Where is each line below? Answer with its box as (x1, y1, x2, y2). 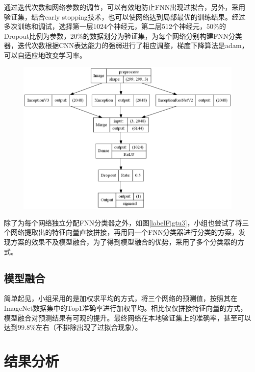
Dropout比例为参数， (4, 30, 71, 41)
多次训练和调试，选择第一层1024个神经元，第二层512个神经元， (4, 21, 206, 31)
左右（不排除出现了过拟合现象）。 (35, 322, 142, 332)
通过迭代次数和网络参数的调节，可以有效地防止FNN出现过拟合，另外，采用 (4, 2, 246, 12)
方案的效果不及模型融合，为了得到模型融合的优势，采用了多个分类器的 (10, 237, 237, 247)
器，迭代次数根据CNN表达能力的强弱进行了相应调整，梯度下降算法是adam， (4, 40, 249, 50)
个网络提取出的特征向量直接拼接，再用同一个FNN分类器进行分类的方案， (4, 227, 239, 237)
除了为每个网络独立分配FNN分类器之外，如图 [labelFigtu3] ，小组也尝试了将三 (4, 217, 249, 227)
